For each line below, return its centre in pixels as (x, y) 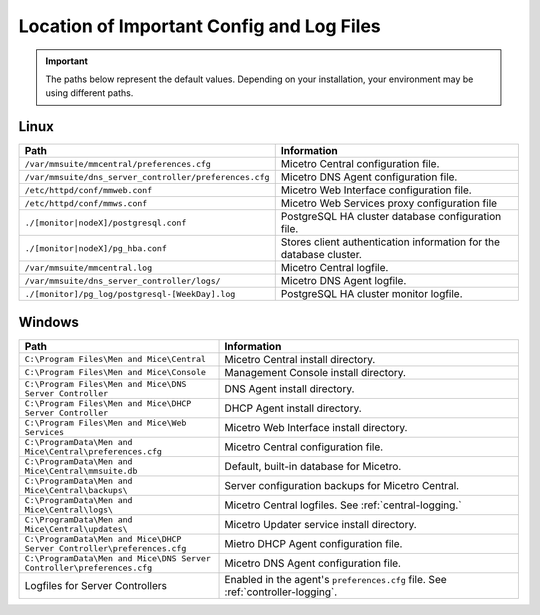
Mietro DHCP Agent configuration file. (313, 543)
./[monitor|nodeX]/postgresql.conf (105, 222)
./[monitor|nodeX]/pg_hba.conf (95, 248)
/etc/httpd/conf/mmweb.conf (88, 190)
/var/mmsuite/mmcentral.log (88, 267)
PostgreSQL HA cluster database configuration (391, 217)
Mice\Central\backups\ (76, 490)
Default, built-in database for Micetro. (313, 466)
